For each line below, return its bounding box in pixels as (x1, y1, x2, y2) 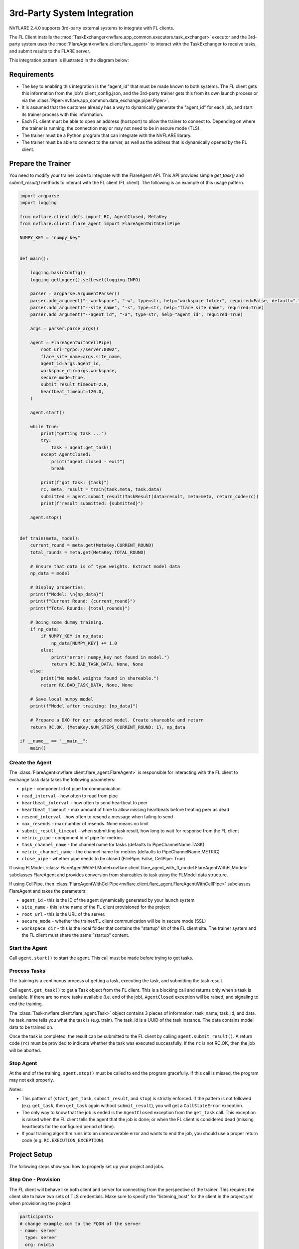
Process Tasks (9, 967, 46, 974)
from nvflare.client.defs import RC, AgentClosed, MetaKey (19, 214, 167, 219)
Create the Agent (9, 759, 52, 766)
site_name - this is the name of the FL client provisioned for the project (21, 904, 170, 910)
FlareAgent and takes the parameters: (9, 888, 87, 894)
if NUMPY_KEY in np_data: (40, 633, 104, 639)
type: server (25, 1235, 57, 1241)
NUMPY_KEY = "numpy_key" (19, 235, 81, 241)
